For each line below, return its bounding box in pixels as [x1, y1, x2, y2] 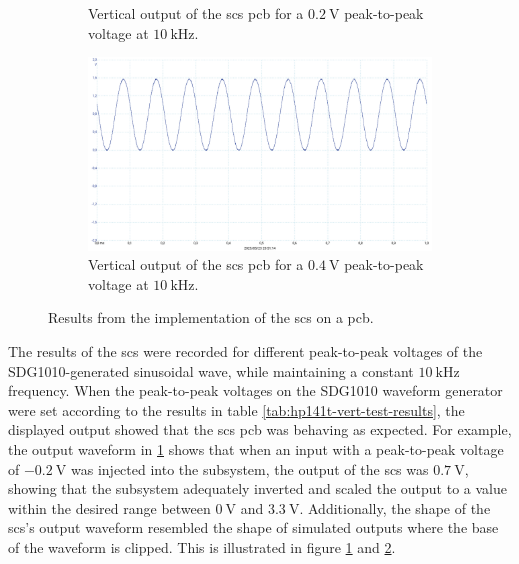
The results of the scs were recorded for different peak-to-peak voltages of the [8, 341, 483, 362]
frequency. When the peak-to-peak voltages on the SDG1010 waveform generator [8, 380, 503, 401]
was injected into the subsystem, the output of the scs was [71, 458, 429, 479]
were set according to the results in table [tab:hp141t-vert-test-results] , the [8, 399, 465, 420]
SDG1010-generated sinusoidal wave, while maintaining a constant [8, 360, 414, 381]
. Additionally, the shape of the [299, 497, 491, 518]
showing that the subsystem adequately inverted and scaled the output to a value [8, 478, 507, 499]
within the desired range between [8, 497, 211, 518]
